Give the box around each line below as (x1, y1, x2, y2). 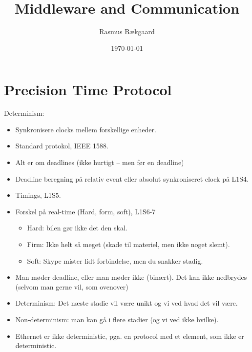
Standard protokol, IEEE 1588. (15, 141, 108, 151)
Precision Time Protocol (4, 80, 172, 100)
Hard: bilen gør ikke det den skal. (27, 223, 127, 233)
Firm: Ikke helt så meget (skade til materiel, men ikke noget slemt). (27, 239, 230, 249)
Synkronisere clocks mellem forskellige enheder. (15, 124, 156, 134)
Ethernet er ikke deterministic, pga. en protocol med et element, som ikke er (15, 331, 244, 341)
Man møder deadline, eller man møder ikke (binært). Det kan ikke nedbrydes (15, 272, 247, 282)
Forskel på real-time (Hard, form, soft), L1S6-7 (15, 206, 156, 216)
